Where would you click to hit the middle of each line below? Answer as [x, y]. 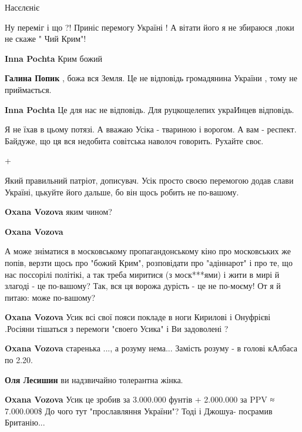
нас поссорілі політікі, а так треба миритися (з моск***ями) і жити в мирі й [142, 274]
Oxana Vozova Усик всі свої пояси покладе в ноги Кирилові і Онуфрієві [138, 317]
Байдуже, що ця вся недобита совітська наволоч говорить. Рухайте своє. [134, 140]
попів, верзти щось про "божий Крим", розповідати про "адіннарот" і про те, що [149, 262]
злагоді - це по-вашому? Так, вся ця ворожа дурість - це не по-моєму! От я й [143, 286]
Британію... [25, 422]
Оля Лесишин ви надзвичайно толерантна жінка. [94, 379]
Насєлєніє [22, 7]
